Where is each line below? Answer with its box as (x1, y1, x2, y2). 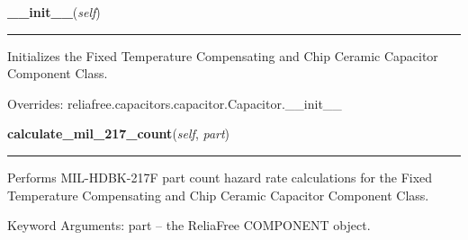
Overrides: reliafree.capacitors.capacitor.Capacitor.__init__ (7, 93, 342, 112)
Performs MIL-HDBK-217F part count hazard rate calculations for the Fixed (7, 167, 433, 186)
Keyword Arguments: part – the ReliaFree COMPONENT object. (7, 216, 371, 235)
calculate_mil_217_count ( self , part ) (7, 124, 230, 143)
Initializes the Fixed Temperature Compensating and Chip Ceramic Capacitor (7, 46, 438, 65)
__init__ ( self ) (7, 3, 101, 21)
